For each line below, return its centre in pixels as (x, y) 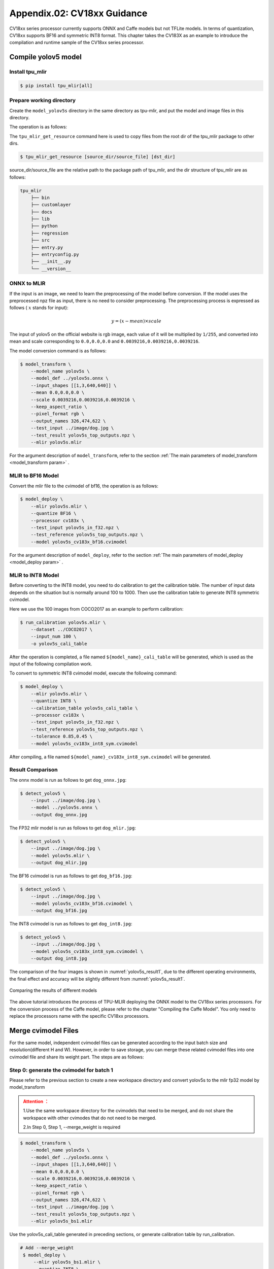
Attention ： (36, 1101)
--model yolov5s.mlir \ (60, 856)
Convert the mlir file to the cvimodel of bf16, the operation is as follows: (84, 486)
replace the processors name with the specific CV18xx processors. (79, 1016)
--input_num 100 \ (54, 637)
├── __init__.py (51, 262)
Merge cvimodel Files (44, 1031)
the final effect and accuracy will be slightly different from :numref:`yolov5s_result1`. (97, 979)
